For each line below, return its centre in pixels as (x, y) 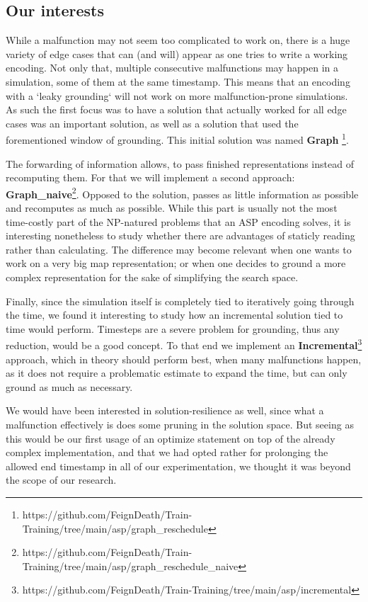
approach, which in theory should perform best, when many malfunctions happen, (184, 359)
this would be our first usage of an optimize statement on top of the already (171, 438)
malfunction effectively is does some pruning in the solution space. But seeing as (180, 425)
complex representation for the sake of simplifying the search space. (152, 277)
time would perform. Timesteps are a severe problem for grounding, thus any (173, 328)
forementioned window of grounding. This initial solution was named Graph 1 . (177, 139)
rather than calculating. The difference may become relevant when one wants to (179, 249)
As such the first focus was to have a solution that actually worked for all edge (176, 109)
